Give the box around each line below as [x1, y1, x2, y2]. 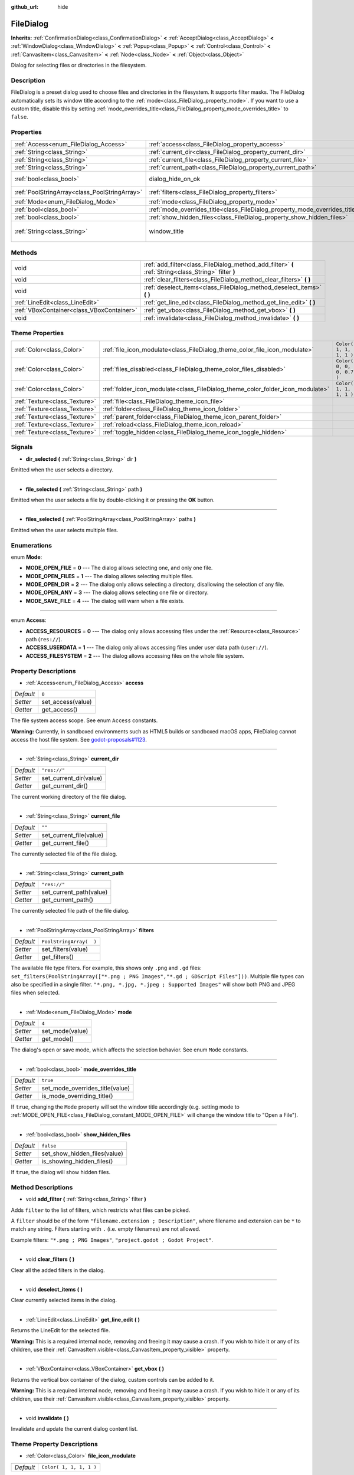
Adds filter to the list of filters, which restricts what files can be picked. [11, 1207, 191, 1214]
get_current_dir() [41, 782, 88, 790]
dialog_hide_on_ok [149, 175, 201, 183]
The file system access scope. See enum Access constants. [11, 717, 158, 724]
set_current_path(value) [41, 888, 108, 896]
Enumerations [11, 541, 53, 549]
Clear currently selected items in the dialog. [11, 1297, 117, 1304]
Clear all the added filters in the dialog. [11, 1266, 106, 1274]
